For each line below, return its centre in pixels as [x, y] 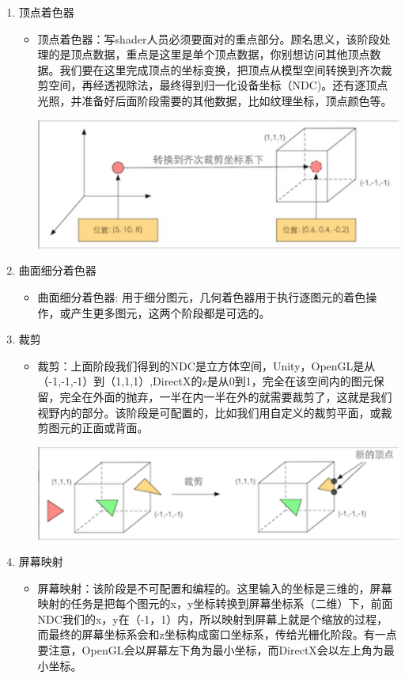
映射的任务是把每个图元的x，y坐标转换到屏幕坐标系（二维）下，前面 [215, 603]
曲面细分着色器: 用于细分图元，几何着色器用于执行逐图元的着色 [202, 296]
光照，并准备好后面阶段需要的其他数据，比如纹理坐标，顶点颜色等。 [215, 100]
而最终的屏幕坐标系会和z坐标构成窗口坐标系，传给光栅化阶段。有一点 [217, 634]
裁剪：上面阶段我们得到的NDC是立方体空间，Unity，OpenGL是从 [206, 365]
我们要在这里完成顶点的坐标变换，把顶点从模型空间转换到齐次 [220, 69]
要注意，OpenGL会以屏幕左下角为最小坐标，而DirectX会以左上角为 [210, 650]
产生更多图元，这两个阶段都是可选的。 [170, 312]
